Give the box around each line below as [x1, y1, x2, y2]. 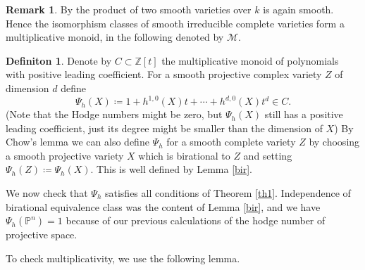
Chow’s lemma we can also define [6, 134, 149, 149]
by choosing [309, 134, 360, 149]
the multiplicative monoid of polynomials [161, 53, 339, 67]
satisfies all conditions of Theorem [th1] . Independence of [104, 186, 351, 200]
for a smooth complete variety [166, 134, 296, 149]
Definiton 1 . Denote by [6, 53, 112, 67]
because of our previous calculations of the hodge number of [66, 213, 326, 228]
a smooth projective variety [6, 148, 124, 162]
